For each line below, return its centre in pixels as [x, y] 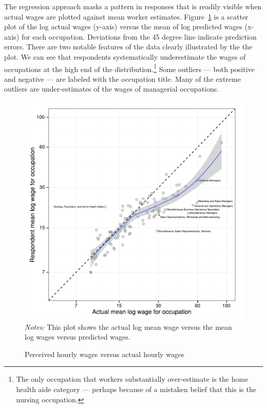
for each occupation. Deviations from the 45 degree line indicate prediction [139, 36]
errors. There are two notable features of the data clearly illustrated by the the [128, 47]
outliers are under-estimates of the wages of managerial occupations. [112, 89]
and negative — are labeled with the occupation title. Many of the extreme [122, 78]
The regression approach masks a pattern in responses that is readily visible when [133, 6]
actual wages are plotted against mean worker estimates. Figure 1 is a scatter [126, 16]
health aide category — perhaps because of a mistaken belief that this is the [136, 389]
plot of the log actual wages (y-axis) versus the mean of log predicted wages [123, 26]
